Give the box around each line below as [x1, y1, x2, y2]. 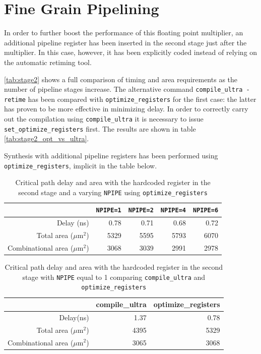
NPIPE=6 [192, 207, 219, 214]
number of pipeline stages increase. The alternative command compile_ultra [4, 84, 243, 94]
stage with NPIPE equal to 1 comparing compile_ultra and [22, 271, 206, 282]
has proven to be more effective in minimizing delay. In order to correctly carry [4, 103, 248, 114]
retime [4, 96, 26, 103]
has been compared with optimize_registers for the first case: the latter [28, 93, 256, 104]
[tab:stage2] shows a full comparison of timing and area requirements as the [4, 74, 238, 84]
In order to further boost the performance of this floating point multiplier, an [4, 27, 243, 38]
